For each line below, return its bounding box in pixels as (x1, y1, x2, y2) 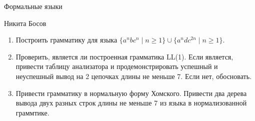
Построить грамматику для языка (15, 34, 117, 45)
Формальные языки (4, 1, 62, 11)
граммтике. (15, 107, 49, 117)
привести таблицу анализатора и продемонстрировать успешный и (15, 61, 218, 71)
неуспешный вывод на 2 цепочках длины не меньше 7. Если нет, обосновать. (15, 70, 252, 81)
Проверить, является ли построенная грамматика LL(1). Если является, (15, 51, 233, 61)
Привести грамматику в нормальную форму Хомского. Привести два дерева (15, 87, 247, 98)
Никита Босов (4, 17, 46, 28)
